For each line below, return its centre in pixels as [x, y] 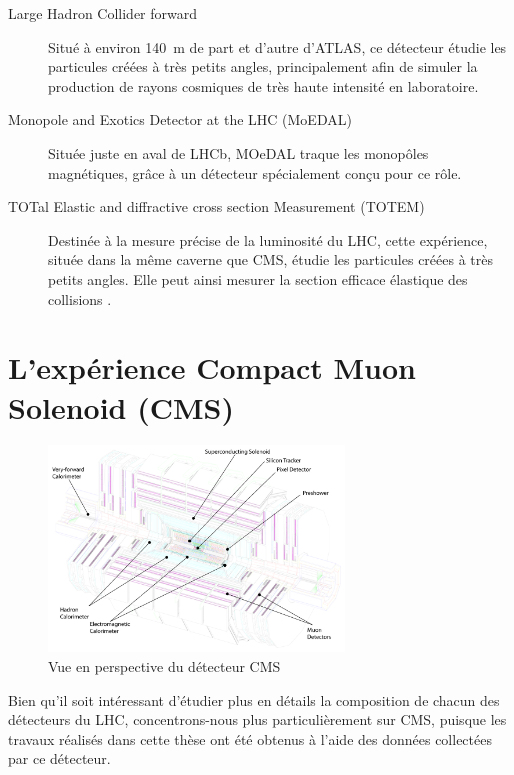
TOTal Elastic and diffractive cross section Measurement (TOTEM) [216, 206]
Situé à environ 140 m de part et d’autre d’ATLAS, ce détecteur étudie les [277, 46]
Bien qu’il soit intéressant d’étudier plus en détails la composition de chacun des [254, 699]
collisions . [80, 298]
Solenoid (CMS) [121, 406]
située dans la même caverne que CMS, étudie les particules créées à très [271, 259]
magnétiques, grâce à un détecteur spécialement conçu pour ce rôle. [255, 172]
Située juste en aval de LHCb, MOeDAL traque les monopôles [238, 152]
